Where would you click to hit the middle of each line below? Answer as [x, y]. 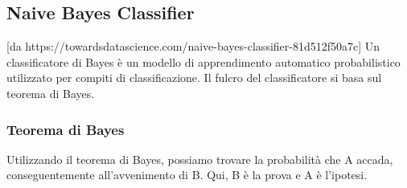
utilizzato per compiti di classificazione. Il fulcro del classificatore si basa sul [194, 78]
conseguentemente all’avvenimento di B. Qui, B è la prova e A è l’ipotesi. [187, 175]
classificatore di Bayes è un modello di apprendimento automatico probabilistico [203, 61]
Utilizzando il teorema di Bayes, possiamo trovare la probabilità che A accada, [200, 159]
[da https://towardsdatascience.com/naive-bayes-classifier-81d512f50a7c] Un [193, 46]
